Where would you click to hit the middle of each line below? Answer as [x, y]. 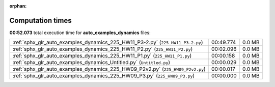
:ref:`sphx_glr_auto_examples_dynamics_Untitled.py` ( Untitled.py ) [91, 63]
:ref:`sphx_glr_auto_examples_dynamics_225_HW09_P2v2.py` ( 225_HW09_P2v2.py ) [109, 69]
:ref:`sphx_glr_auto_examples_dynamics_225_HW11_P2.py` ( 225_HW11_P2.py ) [103, 49]
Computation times [40, 20]
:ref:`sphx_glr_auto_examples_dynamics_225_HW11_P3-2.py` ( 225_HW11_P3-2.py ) [108, 42]
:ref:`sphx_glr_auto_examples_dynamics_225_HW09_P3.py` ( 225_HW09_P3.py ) [104, 76]
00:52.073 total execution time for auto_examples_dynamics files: [80, 33]
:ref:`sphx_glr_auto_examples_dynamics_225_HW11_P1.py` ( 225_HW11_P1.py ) [102, 56]
